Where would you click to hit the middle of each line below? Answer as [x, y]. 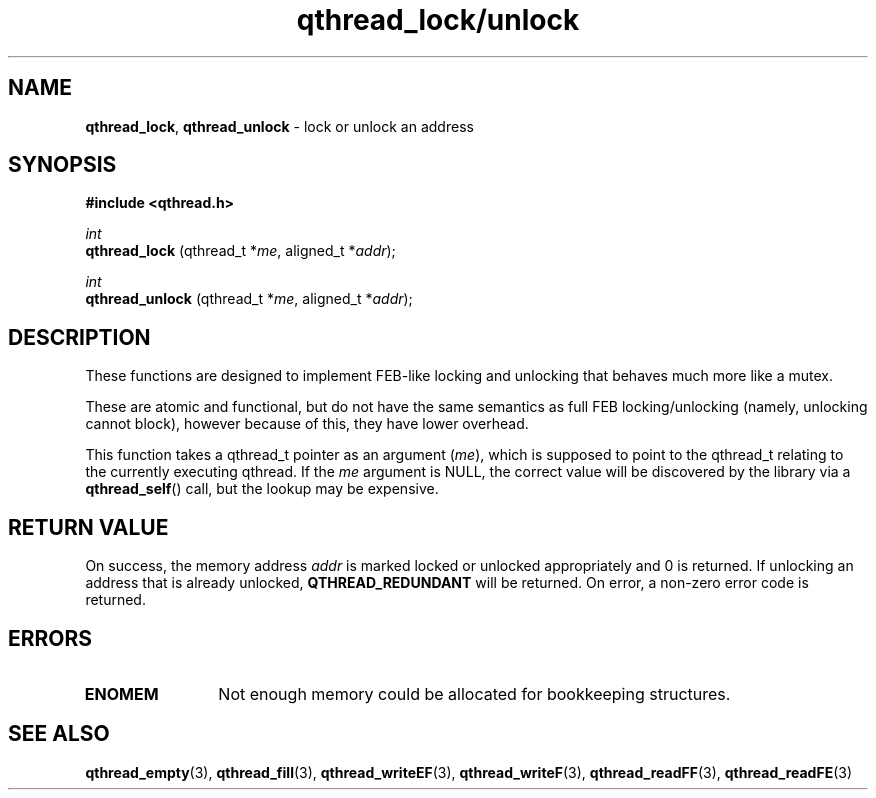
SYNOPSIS [62, 165]
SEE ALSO [59, 734]
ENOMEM [121, 693]
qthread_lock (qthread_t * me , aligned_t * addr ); [240, 251]
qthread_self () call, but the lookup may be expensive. [262, 489]
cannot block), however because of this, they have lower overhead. [307, 424]
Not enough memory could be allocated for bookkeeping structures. [474, 693]
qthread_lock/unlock [438, 20]
